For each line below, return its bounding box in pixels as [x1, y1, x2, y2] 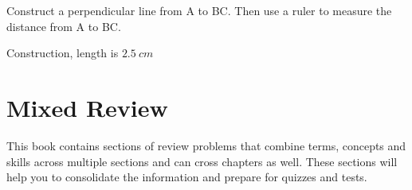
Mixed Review [6, 91, 168, 123]
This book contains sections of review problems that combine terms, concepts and [6, 137, 406, 153]
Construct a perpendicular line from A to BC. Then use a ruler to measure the [6, 2, 392, 18]
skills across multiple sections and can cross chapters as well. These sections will [6, 153, 398, 169]
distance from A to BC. [6, 17, 121, 34]
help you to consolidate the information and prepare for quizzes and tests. [6, 169, 367, 185]
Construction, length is [6, 45, 119, 61]
